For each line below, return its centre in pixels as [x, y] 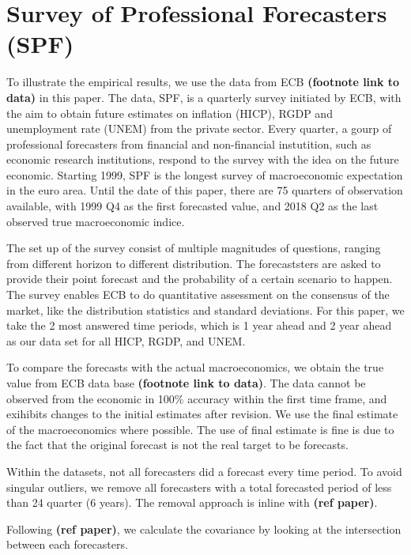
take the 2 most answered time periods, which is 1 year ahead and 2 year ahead [199, 325]
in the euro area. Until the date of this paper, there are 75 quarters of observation [205, 190]
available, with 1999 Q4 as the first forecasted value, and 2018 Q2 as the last [192, 206]
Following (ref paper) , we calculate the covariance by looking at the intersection [204, 529]
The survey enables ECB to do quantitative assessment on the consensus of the [198, 294]
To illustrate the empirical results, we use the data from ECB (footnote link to [203, 82]
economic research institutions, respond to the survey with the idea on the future [203, 159]
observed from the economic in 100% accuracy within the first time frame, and [197, 398]
